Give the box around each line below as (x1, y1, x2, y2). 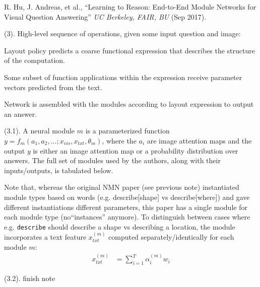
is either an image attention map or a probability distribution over (33, 145, 238, 156)
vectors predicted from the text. (4, 82, 102, 92)
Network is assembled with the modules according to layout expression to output (4, 99, 254, 109)
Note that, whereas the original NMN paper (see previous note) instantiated (4, 182, 239, 192)
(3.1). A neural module (4, 125, 75, 136)
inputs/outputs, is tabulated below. (4, 165, 113, 175)
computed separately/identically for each (108, 232, 234, 242)
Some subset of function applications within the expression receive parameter (4, 71, 242, 82)
